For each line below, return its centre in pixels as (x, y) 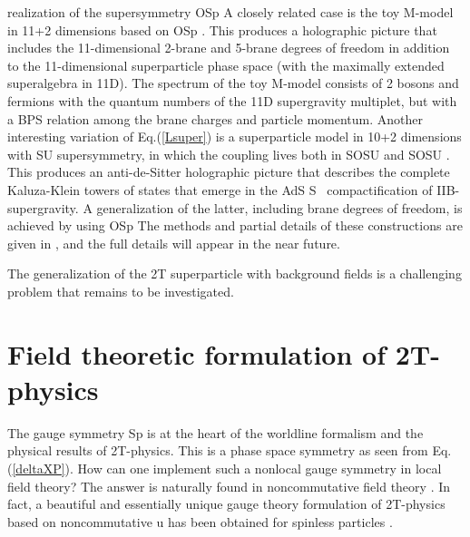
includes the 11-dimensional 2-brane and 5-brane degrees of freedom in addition (229, 48)
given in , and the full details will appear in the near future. (174, 243)
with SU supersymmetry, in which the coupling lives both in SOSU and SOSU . (229, 154)
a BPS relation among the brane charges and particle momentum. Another (215, 118)
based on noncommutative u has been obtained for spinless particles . (200, 521)
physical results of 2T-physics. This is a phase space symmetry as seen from (218, 450)
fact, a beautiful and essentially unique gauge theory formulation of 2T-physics (226, 504)
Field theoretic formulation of (196, 353)
